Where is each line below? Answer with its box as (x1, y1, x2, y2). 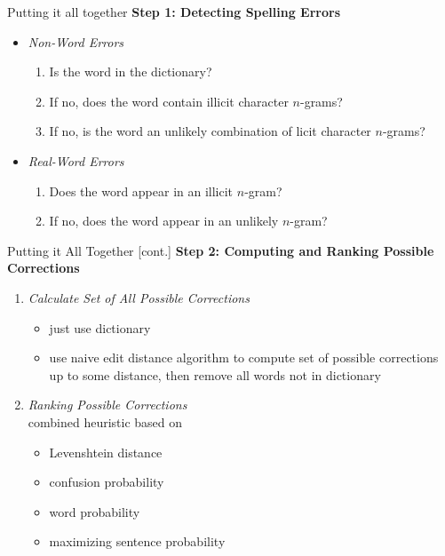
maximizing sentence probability (49, 532, 226, 551)
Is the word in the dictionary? (49, 62, 212, 81)
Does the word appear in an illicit (49, 181, 234, 200)
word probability (49, 502, 140, 520)
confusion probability (49, 473, 164, 491)
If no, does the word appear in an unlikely (49, 211, 279, 230)
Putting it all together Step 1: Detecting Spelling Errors (7, 3, 341, 20)
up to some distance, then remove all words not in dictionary (49, 365, 381, 384)
